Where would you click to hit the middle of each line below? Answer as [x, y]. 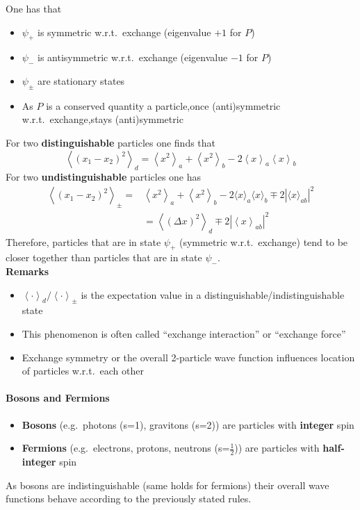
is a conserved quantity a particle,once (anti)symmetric [163, 105]
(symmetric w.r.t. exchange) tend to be [263, 241]
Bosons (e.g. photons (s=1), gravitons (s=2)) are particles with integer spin [188, 424]
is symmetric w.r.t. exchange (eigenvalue [124, 32]
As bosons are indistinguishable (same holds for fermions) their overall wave [167, 485]
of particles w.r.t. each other [83, 371]
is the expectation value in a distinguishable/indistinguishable [213, 294]
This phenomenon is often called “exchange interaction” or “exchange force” [184, 333]
